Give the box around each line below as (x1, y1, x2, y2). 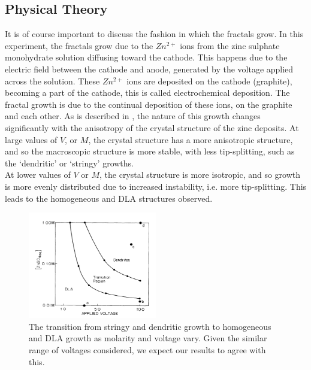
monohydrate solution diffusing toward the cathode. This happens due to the (5, 51, 288, 63)
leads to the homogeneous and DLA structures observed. (5, 192, 213, 204)
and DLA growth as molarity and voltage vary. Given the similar (29, 332, 267, 344)
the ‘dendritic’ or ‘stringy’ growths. (5, 156, 134, 169)
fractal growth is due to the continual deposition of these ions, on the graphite (5, 98, 292, 110)
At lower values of (5, 168, 71, 181)
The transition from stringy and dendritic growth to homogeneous (29, 320, 271, 332)
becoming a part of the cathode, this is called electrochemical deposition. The (5, 86, 290, 99)
